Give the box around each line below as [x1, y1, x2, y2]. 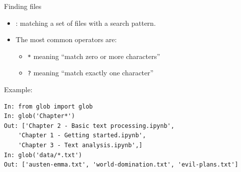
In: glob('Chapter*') [4, 113, 75, 120]
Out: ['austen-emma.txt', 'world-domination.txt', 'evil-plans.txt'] [4, 161, 239, 169]
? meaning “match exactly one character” [27, 67, 154, 78]
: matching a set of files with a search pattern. [15, 17, 156, 28]
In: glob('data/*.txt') [4, 151, 82, 159]
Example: [4, 84, 33, 95]
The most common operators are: [15, 34, 117, 45]
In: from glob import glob [4, 103, 93, 110]
